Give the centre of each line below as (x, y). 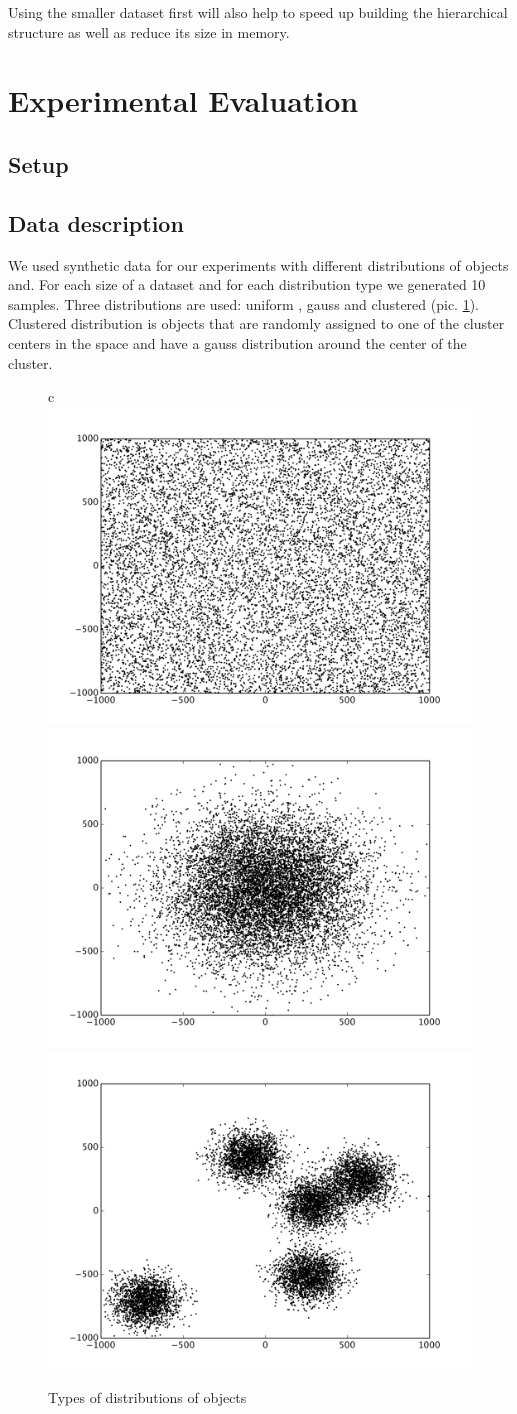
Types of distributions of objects (147, 1397)
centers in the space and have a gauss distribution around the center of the (237, 342)
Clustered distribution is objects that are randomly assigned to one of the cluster (256, 323)
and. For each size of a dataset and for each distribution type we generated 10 (247, 284)
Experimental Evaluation (183, 100)
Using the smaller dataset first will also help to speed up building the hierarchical (258, 12)
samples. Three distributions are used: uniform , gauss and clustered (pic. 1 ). (243, 303)
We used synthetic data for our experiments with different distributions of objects (258, 264)
